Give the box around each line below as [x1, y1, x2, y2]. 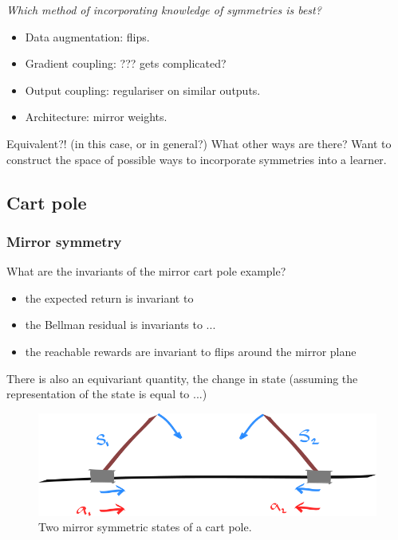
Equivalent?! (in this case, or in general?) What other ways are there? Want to [6, 135, 392, 151]
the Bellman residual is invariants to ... [25, 316, 216, 333]
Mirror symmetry [6, 231, 122, 251]
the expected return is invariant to [25, 289, 194, 306]
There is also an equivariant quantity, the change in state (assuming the [6, 370, 358, 386]
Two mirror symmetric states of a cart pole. [38, 518, 252, 535]
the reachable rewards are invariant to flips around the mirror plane [25, 342, 357, 359]
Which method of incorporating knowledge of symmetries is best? [6, 2, 321, 18]
